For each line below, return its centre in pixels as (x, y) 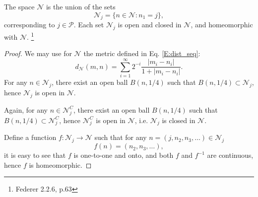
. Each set (89, 25)
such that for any (121, 137)
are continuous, (230, 155)
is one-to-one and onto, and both (124, 155)
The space (19, 6)
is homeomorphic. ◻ (60, 164)
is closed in (179, 120)
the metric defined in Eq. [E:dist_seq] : (142, 53)
